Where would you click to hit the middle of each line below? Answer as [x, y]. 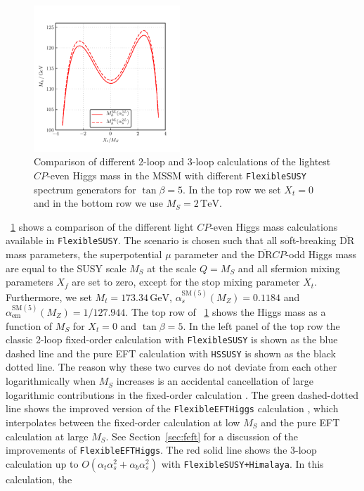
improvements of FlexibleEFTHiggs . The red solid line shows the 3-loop [161, 450]
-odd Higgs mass [321, 254]
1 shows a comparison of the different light [102, 226]
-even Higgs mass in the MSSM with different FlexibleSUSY [177, 175]
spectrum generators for [85, 189]
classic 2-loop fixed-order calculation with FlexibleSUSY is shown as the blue [172, 339]
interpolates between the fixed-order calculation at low [123, 422]
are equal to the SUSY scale [66, 268]
